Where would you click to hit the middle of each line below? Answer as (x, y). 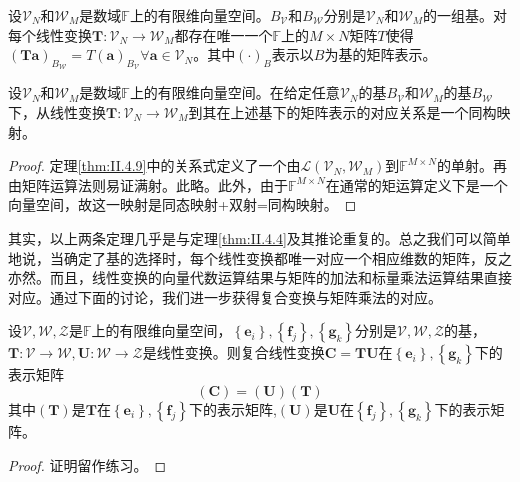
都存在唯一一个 (223, 34)
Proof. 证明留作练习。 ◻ (87, 464)
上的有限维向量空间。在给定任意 (234, 92)
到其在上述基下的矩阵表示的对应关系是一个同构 (342, 111)
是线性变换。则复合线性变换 (233, 352)
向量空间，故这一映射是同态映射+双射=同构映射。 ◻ (182, 204)
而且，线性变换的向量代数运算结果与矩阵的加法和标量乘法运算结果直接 (280, 277)
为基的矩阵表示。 (380, 54)
